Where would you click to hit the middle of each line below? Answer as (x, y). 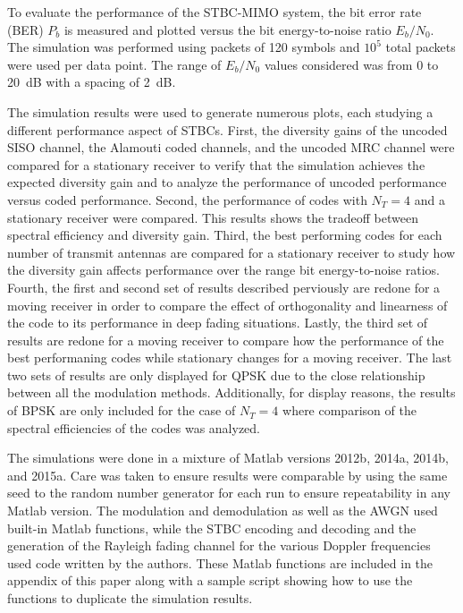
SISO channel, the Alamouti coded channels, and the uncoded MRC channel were (231, 147)
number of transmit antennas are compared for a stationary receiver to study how (231, 252)
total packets (421, 47)
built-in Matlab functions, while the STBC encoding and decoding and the (212, 528)
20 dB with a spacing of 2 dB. (92, 82)
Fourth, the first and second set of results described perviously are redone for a (224, 287)
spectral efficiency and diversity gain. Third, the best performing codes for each (225, 235)
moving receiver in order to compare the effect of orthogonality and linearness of (227, 305)
